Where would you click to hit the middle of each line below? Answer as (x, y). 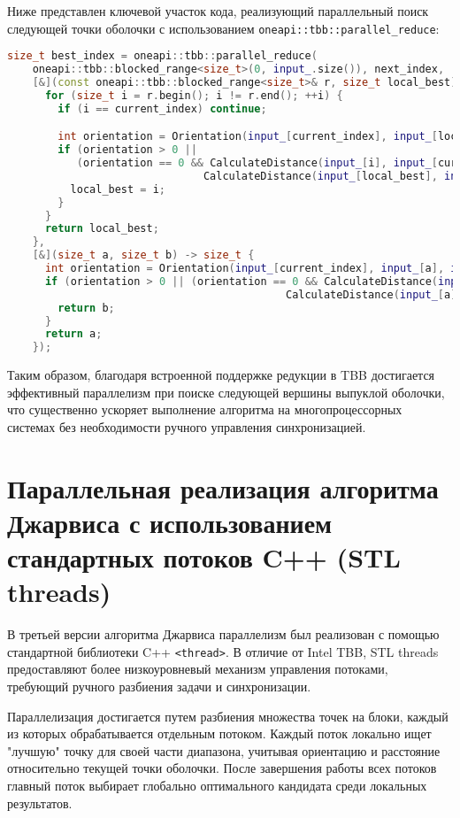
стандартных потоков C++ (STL (204, 557)
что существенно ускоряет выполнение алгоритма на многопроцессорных (205, 409)
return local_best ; (102, 229)
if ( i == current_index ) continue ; (162, 108)
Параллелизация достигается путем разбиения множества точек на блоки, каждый (228, 716)
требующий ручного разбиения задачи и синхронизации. (159, 687)
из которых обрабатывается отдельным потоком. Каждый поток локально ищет (219, 733)
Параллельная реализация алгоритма (223, 487)
